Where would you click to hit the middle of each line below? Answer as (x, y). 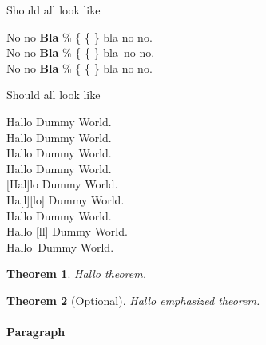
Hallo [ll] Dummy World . (67, 231)
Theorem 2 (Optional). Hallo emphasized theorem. (133, 300)
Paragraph (36, 332)
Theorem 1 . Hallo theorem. (77, 274)
